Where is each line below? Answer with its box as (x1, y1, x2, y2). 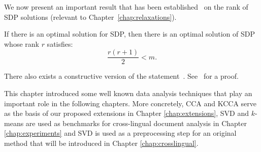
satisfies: (47, 38, 73, 49)
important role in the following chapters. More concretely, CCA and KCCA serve (4, 98, 256, 108)
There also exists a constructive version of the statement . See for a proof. (4, 71, 239, 81)
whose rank (4, 38, 39, 49)
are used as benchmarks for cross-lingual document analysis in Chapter (25, 117, 247, 128)
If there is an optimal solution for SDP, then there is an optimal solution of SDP (4, 28, 255, 39)
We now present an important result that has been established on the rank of (4, 2, 248, 12)
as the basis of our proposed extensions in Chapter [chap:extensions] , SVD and (4, 108, 249, 118)
